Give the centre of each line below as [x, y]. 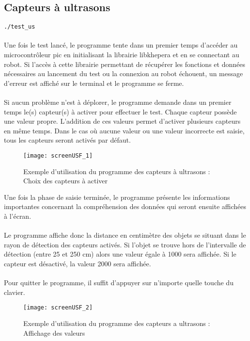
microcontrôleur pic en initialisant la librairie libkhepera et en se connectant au [122, 55]
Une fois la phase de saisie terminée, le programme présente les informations [117, 197]
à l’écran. [18, 216]
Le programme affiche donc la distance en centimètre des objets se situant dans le [125, 235]
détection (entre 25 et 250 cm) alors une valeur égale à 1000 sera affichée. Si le [120, 254]
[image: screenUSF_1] [58, 155]
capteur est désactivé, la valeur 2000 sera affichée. [78, 263]
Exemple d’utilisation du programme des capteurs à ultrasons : [117, 171]
